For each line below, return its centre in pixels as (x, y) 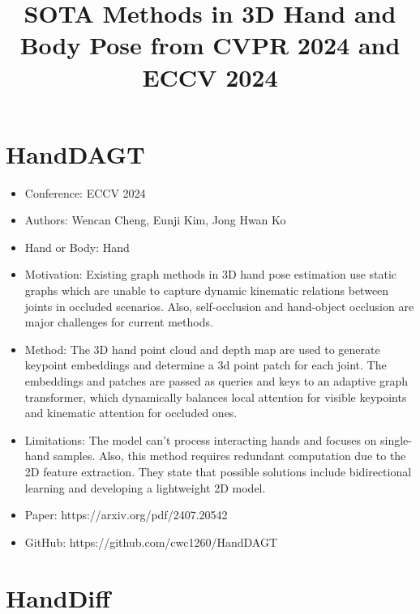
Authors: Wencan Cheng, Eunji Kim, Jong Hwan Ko (155, 220)
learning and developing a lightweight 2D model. (145, 487)
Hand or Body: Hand (77, 247)
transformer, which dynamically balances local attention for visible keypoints (216, 397)
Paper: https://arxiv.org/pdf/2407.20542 (126, 515)
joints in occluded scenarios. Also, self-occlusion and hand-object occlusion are (219, 306)
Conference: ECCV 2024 (85, 192)
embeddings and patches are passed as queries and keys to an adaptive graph (216, 381)
